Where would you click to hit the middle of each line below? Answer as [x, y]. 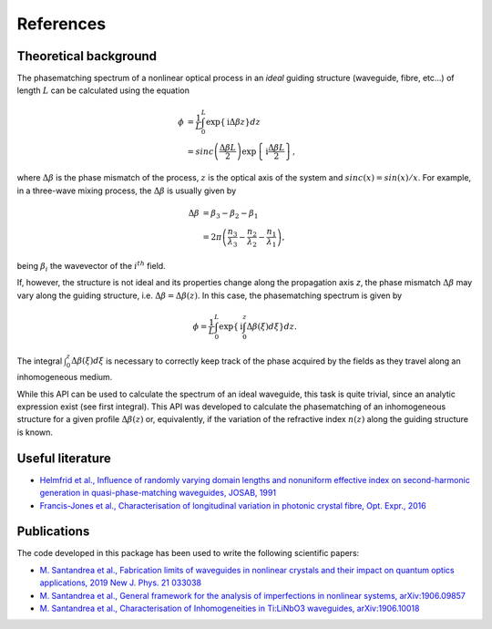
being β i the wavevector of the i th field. [91, 267]
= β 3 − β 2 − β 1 [230, 214]
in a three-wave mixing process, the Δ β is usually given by [127, 191]
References [61, 24]
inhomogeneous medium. [65, 377]
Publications [53, 532]
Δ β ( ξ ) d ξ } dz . [272, 326]
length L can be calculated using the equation [103, 90]
